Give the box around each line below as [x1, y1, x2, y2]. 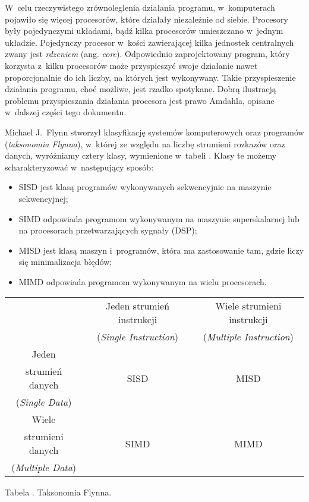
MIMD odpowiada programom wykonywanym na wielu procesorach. [18, 275, 267, 288]
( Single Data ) [15, 395, 72, 409]
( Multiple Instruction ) [203, 330, 294, 344]
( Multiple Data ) [11, 460, 77, 475]
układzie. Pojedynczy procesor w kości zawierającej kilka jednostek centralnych [5, 36, 294, 48]
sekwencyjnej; [18, 192, 68, 204]
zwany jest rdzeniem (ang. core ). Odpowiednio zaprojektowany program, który [5, 48, 290, 60]
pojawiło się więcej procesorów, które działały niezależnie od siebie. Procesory [5, 12, 288, 25]
